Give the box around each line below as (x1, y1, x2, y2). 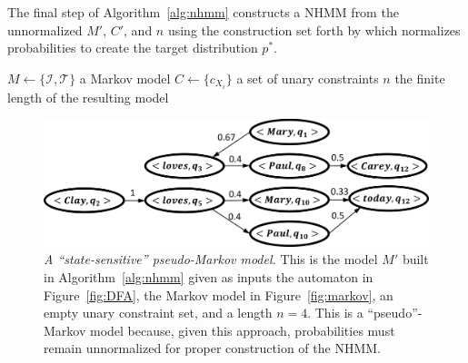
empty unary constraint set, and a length (44, 303, 273, 322)
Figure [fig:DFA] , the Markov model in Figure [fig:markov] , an (44, 285, 393, 304)
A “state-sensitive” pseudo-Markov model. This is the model (44, 250, 378, 269)
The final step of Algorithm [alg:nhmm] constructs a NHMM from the (7, 3, 399, 21)
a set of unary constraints (236, 68, 379, 87)
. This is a (307, 303, 363, 322)
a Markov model (79, 68, 171, 87)
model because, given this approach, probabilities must (89, 320, 395, 339)
